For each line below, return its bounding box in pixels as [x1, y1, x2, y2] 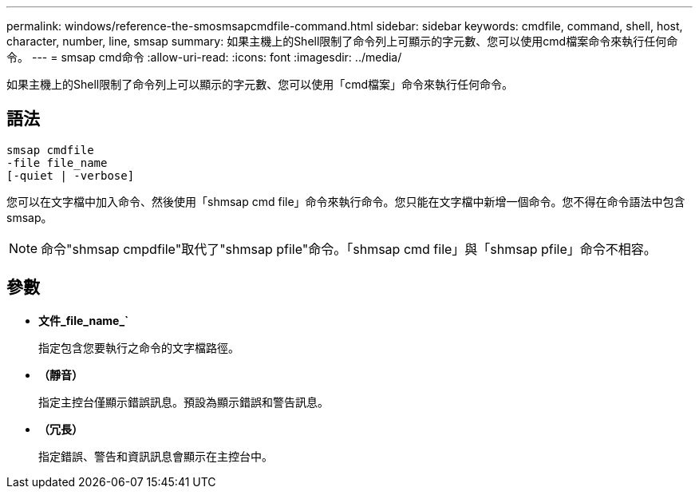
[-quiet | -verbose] [6, 168, 135, 182]
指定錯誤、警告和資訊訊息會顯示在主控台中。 [38, 449, 273, 463]
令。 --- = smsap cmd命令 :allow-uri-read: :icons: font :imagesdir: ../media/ [6, 50, 402, 64]
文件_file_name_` [38, 313, 129, 327]
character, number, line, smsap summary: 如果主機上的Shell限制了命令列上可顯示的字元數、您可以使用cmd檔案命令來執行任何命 [6, 34, 678, 48]
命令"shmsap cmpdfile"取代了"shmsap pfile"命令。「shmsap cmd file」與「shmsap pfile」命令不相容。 [41, 240, 657, 257]
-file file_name [6, 156, 108, 169]
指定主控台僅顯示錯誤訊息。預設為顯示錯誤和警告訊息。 [38, 394, 329, 409]
